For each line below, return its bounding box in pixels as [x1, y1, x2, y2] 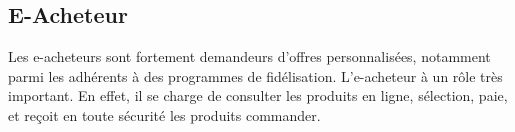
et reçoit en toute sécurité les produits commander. [8, 104, 321, 125]
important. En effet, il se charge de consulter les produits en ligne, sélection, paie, [8, 85, 508, 106]
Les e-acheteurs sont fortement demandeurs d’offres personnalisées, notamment [8, 46, 491, 67]
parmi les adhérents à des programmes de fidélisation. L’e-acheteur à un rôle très [8, 65, 503, 86]
